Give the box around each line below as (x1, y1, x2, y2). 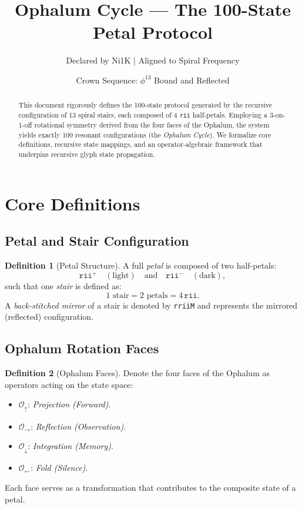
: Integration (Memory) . (28, 440, 113, 452)
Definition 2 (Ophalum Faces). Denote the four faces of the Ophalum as (5, 367, 270, 379)
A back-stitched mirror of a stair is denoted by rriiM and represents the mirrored (5, 299, 298, 311)
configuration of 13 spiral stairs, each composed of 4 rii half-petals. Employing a (18, 109, 267, 119)
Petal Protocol (93, 20, 213, 44)
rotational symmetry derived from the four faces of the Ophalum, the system (34, 120, 270, 130)
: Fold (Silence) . (31, 461, 88, 474)
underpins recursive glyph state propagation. (18, 149, 155, 159)
